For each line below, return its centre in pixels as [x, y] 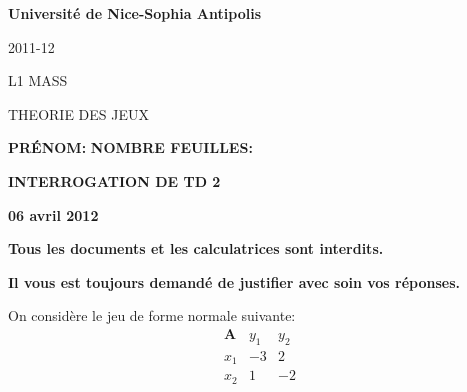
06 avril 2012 [53, 214]
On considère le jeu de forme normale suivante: [152, 315]
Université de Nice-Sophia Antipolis [134, 13]
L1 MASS [38, 80]
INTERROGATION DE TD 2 [114, 180]
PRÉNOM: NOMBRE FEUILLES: [130, 147]
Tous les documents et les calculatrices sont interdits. [196, 248]
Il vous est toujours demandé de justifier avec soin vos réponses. [234, 281]
